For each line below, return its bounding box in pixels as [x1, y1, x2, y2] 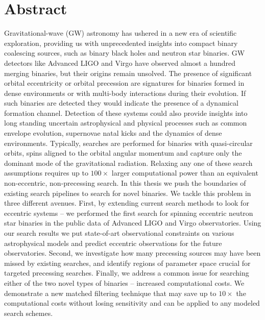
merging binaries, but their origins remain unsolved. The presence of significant [4, 67, 252, 78]
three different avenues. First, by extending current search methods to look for [4, 198, 249, 208]
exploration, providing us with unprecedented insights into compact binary [4, 37, 238, 48]
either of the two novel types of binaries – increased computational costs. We [4, 277, 245, 288]
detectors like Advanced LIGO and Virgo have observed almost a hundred [4, 57, 235, 68]
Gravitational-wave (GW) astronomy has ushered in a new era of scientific [4, 28, 237, 38]
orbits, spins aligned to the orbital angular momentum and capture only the [4, 147, 242, 158]
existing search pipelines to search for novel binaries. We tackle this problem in [4, 187, 251, 198]
